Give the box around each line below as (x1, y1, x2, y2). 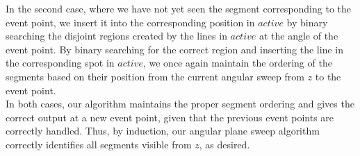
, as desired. (199, 137, 250, 151)
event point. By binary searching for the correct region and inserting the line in (6, 42, 343, 56)
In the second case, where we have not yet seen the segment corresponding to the (6, 1, 352, 15)
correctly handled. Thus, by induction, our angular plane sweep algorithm (6, 123, 320, 138)
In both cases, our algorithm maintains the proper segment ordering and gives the (6, 96, 354, 111)
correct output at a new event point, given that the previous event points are (6, 110, 334, 124)
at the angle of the (259, 28, 338, 43)
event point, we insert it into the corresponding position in (6, 15, 255, 29)
